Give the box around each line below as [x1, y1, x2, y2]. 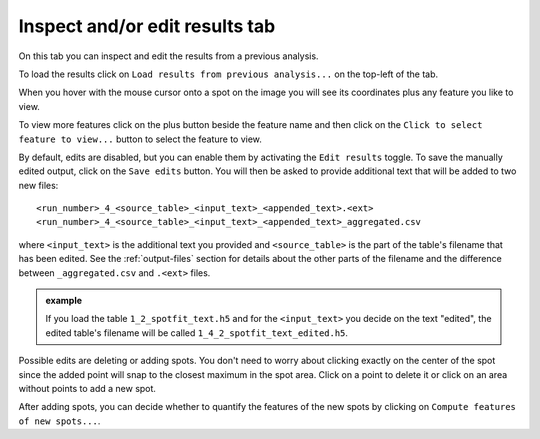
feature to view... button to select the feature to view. [18, 133, 262, 145]
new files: [18, 179, 59, 191]
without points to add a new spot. [18, 382, 157, 394]
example [45, 295, 83, 307]
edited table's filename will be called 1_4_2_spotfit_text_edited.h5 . [45, 326, 349, 339]
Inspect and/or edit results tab [18, 15, 276, 37]
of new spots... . [18, 415, 101, 427]
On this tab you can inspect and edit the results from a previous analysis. [18, 50, 319, 62]
